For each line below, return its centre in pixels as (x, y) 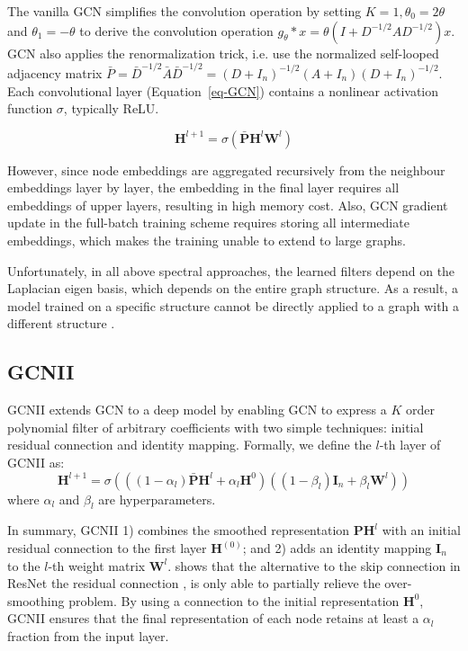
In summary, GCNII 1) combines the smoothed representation (179, 530)
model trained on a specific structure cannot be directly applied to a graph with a (234, 305)
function (30, 108)
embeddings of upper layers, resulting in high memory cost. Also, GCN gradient (228, 205)
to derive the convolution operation (176, 30)
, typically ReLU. (111, 108)
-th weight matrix (97, 565)
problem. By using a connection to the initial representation (234, 600)
